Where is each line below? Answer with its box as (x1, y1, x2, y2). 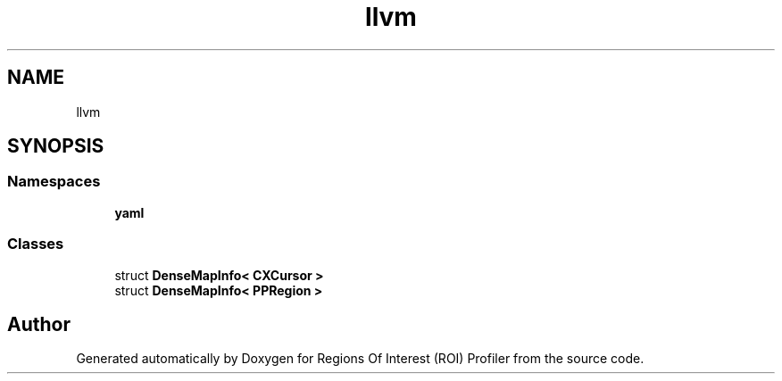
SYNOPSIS (7, 135, 104, 158)
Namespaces (7, 172, 101, 191)
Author (7, 312, 71, 335)
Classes (7, 235, 64, 253)
